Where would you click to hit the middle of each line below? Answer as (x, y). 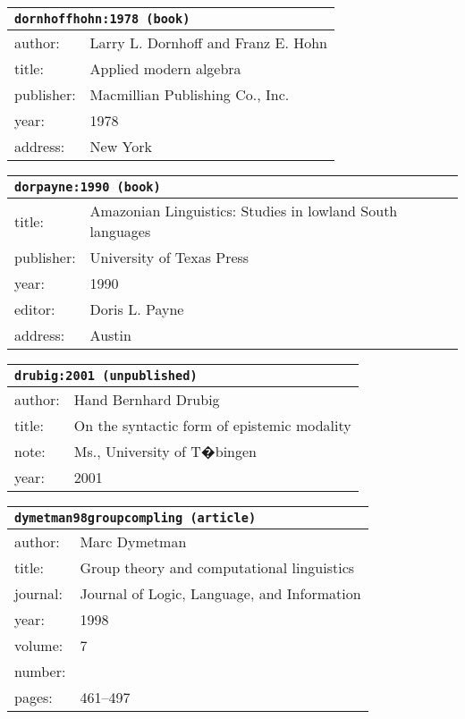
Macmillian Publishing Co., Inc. (190, 94)
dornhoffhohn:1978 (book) (102, 19)
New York (121, 146)
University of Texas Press (169, 257)
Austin (110, 335)
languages (120, 231)
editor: (35, 309)
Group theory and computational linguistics (217, 567)
